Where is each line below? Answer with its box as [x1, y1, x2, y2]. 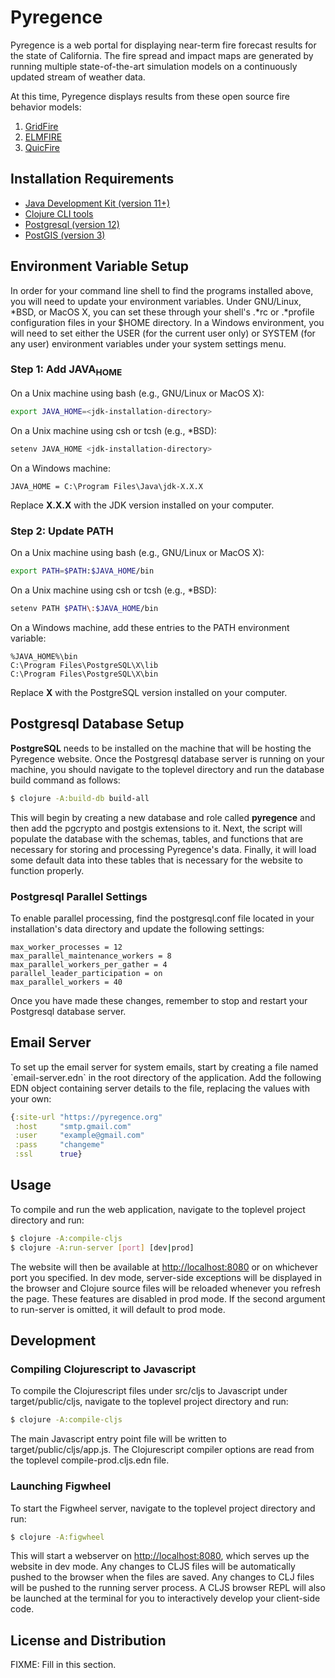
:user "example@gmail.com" [14, 1131, 145, 1141]
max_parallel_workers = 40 [10, 977, 123, 987]
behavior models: [10, 101, 82, 113]
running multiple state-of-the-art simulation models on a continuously [10, 60, 298, 72]
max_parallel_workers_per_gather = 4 [10, 959, 168, 970]
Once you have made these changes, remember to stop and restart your [10, 994, 308, 1006]
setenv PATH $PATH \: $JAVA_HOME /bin [10, 604, 159, 614]
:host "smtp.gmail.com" [14, 1121, 132, 1131]
